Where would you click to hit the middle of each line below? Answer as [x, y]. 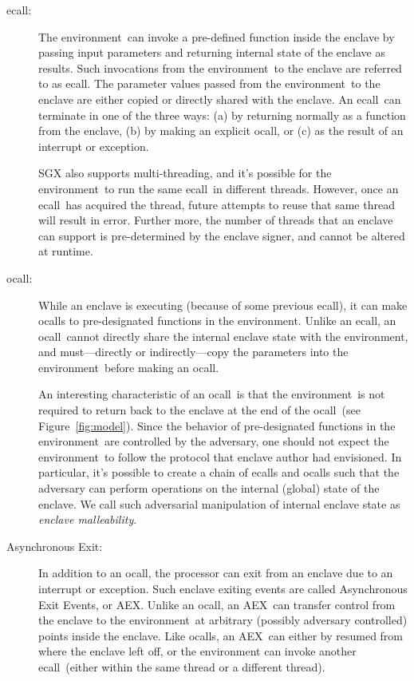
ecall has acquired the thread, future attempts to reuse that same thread [217, 204]
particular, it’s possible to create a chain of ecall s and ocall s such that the [219, 472]
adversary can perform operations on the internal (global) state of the [209, 488]
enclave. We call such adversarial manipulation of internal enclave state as [219, 503]
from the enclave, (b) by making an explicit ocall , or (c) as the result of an [221, 131]
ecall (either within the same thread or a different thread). [182, 666]
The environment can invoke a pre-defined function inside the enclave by [217, 36]
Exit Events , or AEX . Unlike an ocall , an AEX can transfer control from [217, 604]
